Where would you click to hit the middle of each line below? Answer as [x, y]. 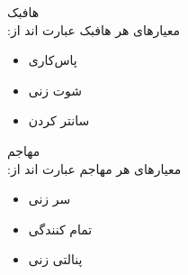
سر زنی [49, 199]
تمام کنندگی [60, 229]
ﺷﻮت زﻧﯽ [55, 90]
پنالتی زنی [55, 259]
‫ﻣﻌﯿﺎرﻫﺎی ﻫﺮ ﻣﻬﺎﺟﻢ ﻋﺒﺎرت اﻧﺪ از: [94, 168]
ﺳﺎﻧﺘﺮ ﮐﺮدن [59, 120]
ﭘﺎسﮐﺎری [53, 60]
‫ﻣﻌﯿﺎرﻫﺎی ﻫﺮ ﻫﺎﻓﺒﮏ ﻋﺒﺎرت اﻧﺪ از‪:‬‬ [94, 29]
